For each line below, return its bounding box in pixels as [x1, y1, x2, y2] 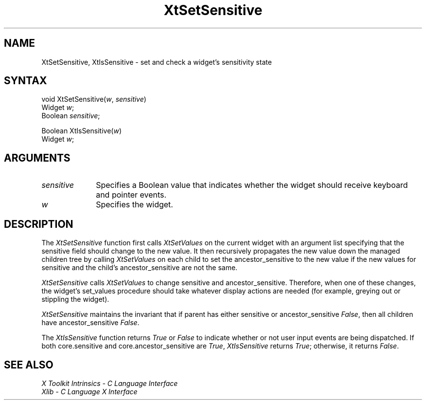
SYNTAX [4, 74, 47, 87]
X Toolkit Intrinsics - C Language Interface [41, 379, 178, 387]
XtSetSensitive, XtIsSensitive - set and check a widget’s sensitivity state [41, 57, 272, 66]
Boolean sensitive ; [41, 111, 100, 120]
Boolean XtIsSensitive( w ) [41, 127, 122, 135]
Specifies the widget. [96, 200, 173, 210]
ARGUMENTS [4, 151, 71, 164]
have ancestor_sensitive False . [41, 318, 140, 327]
